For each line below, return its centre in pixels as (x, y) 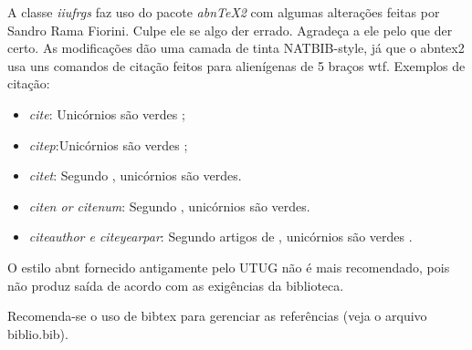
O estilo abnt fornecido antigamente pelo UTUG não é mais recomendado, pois (229, 267)
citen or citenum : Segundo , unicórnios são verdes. (169, 206)
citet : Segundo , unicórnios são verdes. (135, 175)
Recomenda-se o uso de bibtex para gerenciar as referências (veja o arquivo (217, 316)
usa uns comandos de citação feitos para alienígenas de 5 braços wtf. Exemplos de (236, 65)
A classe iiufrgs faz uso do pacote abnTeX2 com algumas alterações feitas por (224, 12)
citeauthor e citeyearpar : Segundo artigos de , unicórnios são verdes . (220, 237)
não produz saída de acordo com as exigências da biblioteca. (176, 285)
